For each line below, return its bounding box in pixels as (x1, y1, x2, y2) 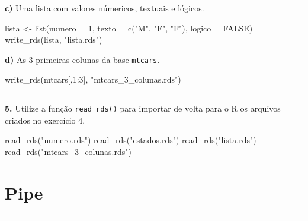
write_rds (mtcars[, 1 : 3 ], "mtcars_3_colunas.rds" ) (5, 73, 181, 86)
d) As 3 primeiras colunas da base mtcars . (5, 53, 160, 65)
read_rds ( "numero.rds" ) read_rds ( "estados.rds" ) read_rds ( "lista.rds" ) (5, 134, 256, 146)
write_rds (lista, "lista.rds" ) (5, 33, 102, 46)
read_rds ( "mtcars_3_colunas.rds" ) (5, 145, 131, 157)
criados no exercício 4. (5, 113, 85, 126)
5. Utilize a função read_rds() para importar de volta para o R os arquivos (5, 102, 281, 115)
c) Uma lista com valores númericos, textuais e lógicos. (5, 2, 204, 14)
